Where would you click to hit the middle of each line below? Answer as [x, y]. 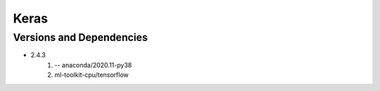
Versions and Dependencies [80, 37]
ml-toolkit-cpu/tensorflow [92, 75]
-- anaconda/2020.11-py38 [93, 65]
